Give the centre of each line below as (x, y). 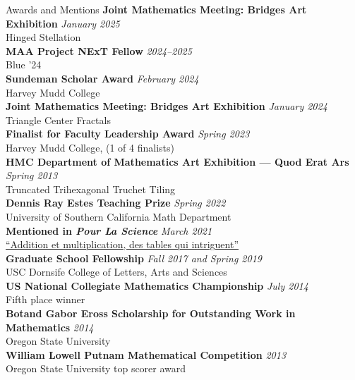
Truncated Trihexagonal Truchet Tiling (91, 189)
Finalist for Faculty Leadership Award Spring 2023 (128, 134)
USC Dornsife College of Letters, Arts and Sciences (116, 272)
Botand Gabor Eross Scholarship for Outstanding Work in (151, 313)
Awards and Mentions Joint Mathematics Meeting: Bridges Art (156, 9)
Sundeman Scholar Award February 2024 (102, 78)
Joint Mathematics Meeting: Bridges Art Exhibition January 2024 (167, 106)
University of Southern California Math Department (119, 216)
